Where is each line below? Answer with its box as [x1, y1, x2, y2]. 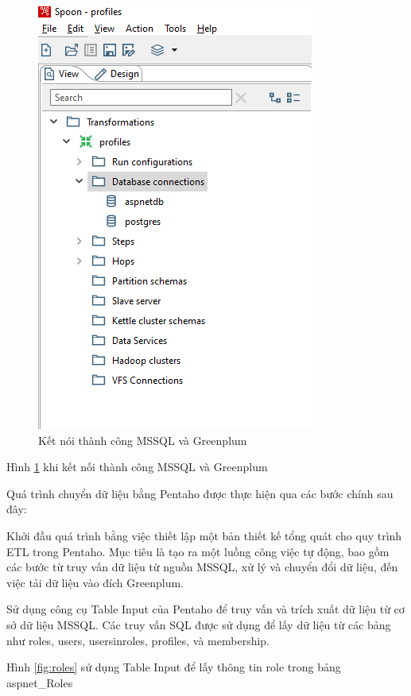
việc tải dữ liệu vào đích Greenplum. [6, 574, 184, 590]
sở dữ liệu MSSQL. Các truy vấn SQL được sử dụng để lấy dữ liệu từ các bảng [6, 616, 391, 632]
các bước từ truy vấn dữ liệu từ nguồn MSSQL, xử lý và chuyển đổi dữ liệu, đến [6, 559, 398, 575]
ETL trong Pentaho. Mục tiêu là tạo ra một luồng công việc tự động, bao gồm [6, 543, 390, 559]
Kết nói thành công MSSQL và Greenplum [38, 431, 247, 448]
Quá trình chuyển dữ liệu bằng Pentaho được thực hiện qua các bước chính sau [6, 485, 394, 501]
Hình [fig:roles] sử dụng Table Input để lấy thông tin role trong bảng [6, 659, 341, 675]
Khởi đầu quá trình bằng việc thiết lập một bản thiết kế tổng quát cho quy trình [6, 527, 402, 543]
